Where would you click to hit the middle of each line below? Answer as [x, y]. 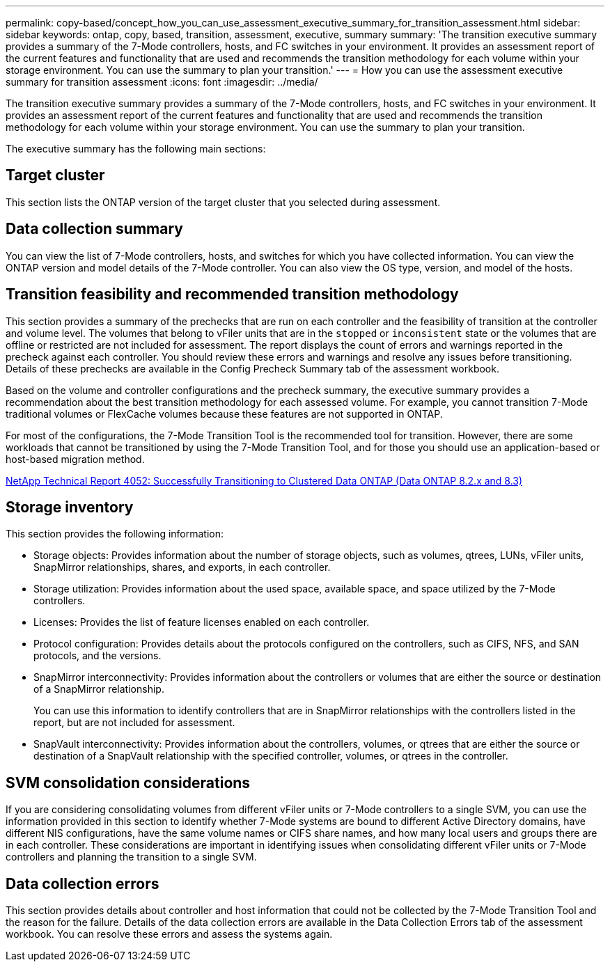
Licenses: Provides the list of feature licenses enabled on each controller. [202, 622]
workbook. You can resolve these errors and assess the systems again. [169, 934]
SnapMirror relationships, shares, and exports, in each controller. [182, 567]
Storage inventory [70, 507]
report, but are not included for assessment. [134, 723]
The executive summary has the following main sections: [136, 149]
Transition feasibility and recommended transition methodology [232, 294]
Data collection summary [94, 229]
